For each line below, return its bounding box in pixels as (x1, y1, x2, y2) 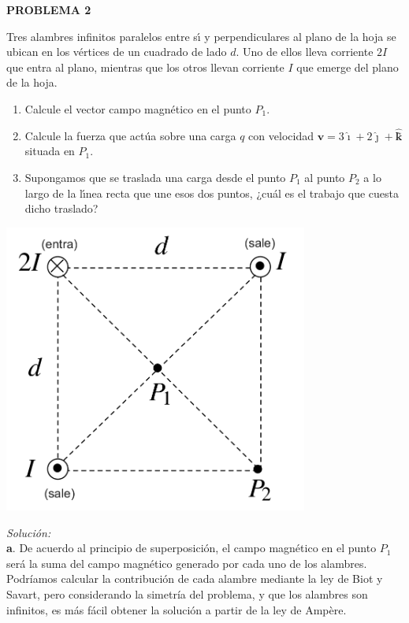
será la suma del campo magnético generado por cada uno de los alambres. (6, 554, 367, 571)
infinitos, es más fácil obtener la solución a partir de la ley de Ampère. (6, 601, 347, 617)
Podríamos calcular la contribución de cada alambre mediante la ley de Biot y (6, 570, 383, 587)
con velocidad (248, 127, 314, 143)
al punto (304, 169, 345, 185)
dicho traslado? (24, 200, 99, 217)
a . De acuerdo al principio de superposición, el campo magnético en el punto (6, 540, 377, 556)
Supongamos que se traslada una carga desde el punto (24, 169, 286, 185)
